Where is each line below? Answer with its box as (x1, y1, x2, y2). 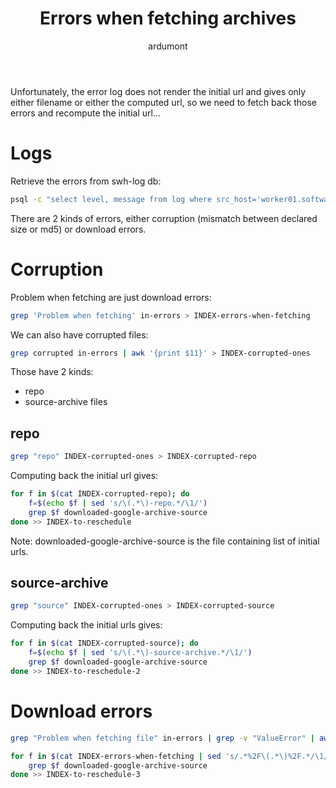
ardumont (148, 40, 188, 52)
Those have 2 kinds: (10, 366, 94, 378)
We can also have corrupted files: (10, 328, 149, 341)
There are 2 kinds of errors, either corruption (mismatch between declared (10, 212, 318, 224)
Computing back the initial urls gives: (10, 619, 163, 631)
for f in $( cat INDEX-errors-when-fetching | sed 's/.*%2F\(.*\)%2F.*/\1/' (10, 751, 333, 761)
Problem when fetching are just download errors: (10, 291, 212, 303)
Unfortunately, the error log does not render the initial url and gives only (10, 85, 307, 97)
